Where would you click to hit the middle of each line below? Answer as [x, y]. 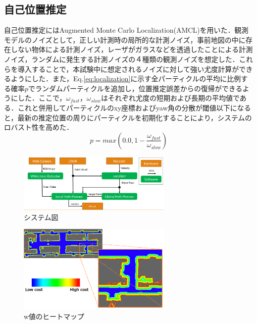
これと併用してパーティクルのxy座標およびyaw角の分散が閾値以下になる [134, 107]
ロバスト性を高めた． [39, 127]
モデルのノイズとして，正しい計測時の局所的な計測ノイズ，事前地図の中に [125, 39]
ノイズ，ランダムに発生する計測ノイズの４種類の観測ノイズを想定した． [122, 59]
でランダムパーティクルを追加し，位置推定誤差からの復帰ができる [135, 88]
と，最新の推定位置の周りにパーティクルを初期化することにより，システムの [128, 117]
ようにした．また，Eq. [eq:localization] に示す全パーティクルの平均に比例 [126, 79]
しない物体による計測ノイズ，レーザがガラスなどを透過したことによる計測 [132, 49]
